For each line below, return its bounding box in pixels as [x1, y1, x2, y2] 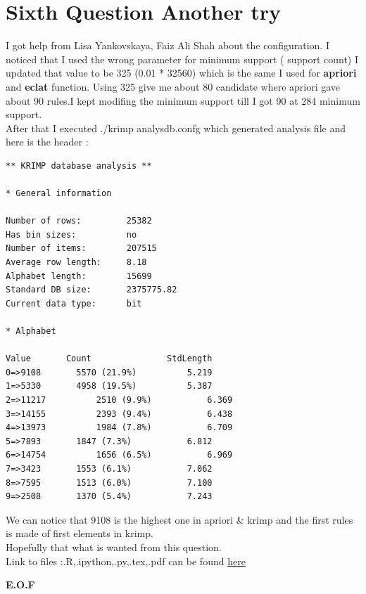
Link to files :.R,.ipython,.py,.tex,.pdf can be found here [6, 553, 246, 568]
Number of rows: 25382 [6, 216, 152, 226]
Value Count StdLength [6, 354, 213, 364]
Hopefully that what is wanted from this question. [6, 539, 222, 554]
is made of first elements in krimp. [6, 526, 153, 541]
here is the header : [6, 134, 89, 149]
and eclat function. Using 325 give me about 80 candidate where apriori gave [6, 79, 341, 93]
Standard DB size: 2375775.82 [6, 285, 177, 295]
